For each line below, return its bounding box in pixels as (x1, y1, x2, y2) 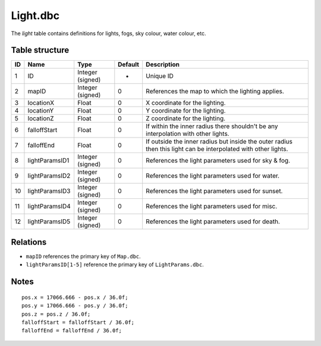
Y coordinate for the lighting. (146, 107, 226, 115)
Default (118, 60, 140, 68)
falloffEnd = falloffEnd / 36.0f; (21, 328, 122, 334)
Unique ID (146, 72, 174, 80)
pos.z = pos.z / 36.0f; (21, 310, 91, 317)
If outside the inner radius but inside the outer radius (146, 138, 292, 146)
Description (146, 60, 180, 68)
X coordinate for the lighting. (146, 99, 226, 107)
